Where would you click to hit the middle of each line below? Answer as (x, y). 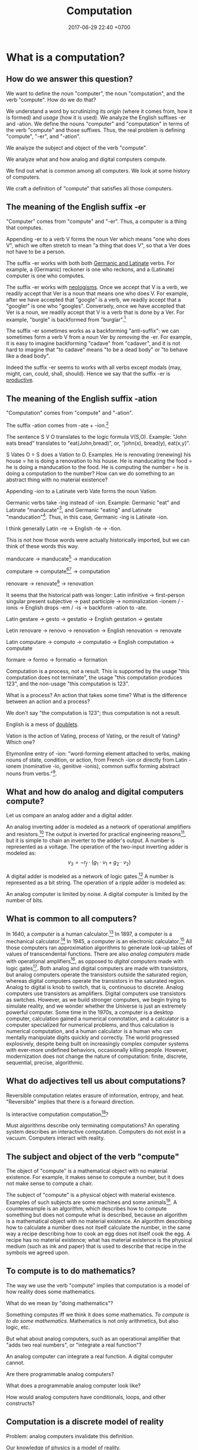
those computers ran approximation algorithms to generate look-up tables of (99, 947)
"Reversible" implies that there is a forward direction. (70, 1102)
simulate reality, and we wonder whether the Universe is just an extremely (96, 1006)
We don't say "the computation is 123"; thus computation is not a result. (94, 713)
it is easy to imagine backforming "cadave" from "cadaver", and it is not (93, 344)
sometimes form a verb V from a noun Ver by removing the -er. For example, (99, 337)
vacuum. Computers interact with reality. (56, 1138)
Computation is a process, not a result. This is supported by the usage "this (98, 671)
